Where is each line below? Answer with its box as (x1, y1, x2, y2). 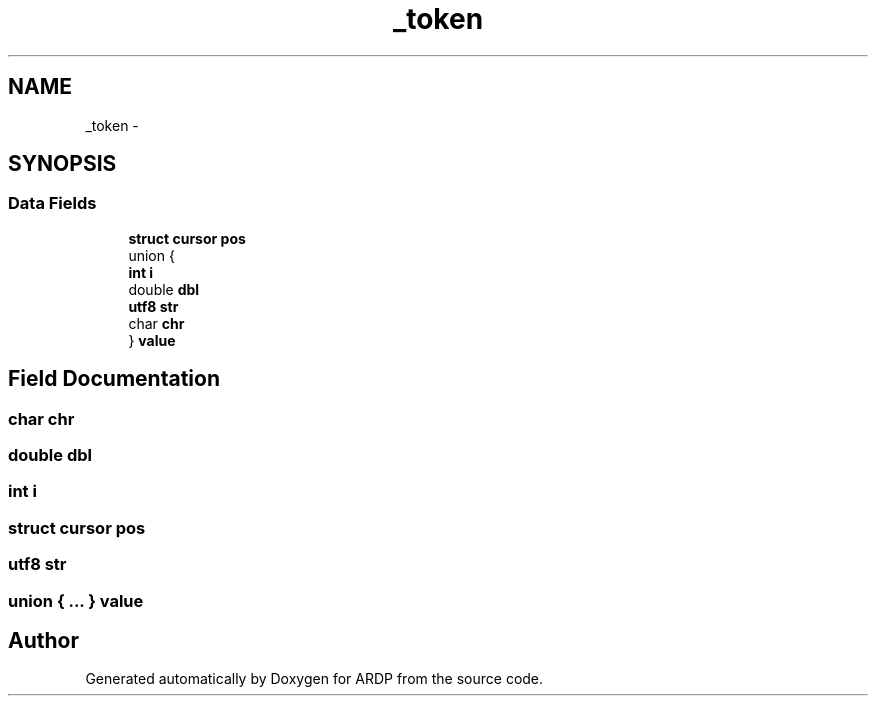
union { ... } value (8, 590, 144, 611)
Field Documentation (8, 366, 220, 392)
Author (8, 627, 79, 653)
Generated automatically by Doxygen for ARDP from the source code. (85, 670, 544, 688)
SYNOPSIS (8, 151, 117, 177)
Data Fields (8, 193, 97, 214)
